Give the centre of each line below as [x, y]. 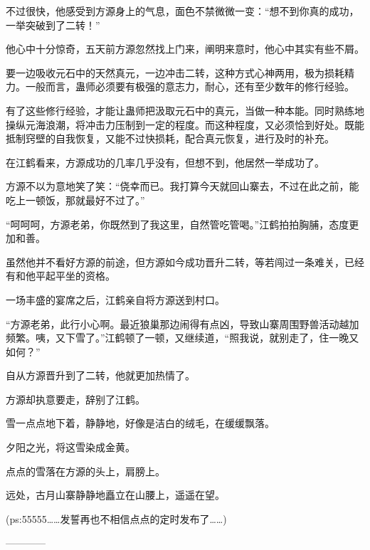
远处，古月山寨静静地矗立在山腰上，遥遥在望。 [115, 495]
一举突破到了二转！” [53, 25]
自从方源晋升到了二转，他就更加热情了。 [100, 375]
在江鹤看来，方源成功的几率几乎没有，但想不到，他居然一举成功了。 [165, 162]
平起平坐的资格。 [75, 276]
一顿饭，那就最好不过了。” [85, 200]
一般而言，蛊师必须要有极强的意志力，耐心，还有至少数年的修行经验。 [190, 86]
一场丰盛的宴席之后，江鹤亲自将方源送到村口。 [115, 299]
